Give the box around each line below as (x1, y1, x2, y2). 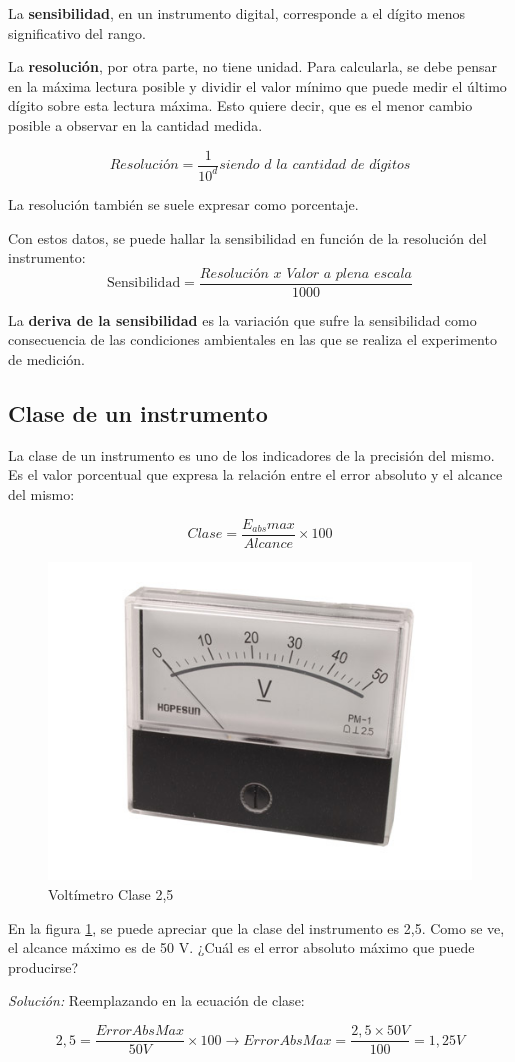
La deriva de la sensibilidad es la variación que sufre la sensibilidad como (8, 309, 477, 330)
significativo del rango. (8, 22, 146, 43)
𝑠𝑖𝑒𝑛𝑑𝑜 (219, 158, 260, 173)
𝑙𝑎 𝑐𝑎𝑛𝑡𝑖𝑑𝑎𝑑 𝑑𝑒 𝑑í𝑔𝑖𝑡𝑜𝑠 (276, 158, 411, 173)
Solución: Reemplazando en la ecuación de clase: (8, 990, 305, 1011)
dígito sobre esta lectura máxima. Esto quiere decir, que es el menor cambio (8, 95, 473, 116)
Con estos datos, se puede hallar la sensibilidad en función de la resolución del (8, 227, 487, 248)
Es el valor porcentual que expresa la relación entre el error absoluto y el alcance (8, 464, 503, 485)
